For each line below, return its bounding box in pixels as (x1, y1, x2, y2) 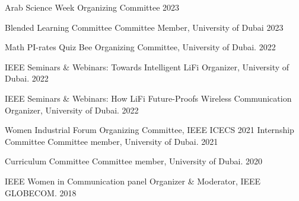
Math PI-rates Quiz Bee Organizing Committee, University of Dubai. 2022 (5, 41, 276, 53)
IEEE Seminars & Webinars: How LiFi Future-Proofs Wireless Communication (5, 92, 292, 104)
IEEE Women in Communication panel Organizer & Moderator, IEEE (5, 174, 261, 187)
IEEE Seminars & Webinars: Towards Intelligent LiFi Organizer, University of (5, 60, 290, 73)
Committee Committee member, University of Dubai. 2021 (5, 135, 218, 147)
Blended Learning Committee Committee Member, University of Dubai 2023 (5, 21, 284, 33)
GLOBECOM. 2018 (5, 186, 77, 199)
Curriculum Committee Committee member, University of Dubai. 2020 (5, 155, 263, 167)
